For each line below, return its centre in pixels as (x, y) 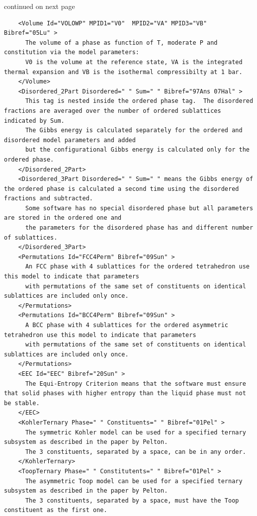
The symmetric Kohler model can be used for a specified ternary (135, 432)
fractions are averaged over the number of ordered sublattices (113, 111)
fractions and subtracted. (48, 199)
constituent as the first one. (56, 510)
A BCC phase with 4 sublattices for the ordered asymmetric (127, 325)
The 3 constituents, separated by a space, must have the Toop (132, 500)
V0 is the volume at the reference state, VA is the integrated (134, 62)
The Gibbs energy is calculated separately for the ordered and (134, 130)
